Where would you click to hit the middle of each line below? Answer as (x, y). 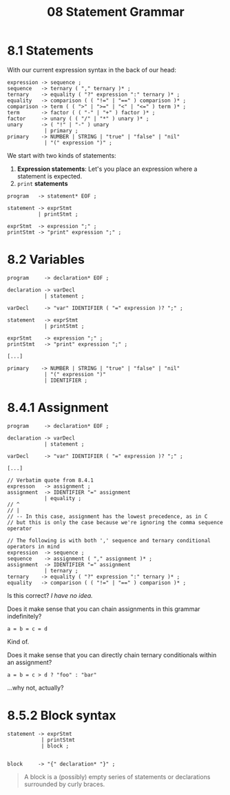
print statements (42, 183)
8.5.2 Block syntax (62, 715)
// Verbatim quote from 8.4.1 (51, 480)
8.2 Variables (46, 260)
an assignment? (30, 662)
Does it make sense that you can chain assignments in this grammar (104, 609)
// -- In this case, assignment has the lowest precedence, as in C (107, 516)
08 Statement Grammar (116, 12)
